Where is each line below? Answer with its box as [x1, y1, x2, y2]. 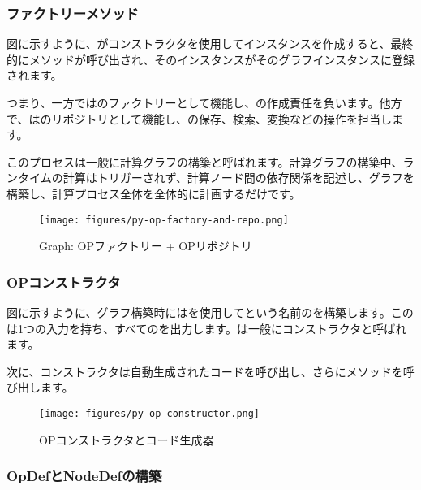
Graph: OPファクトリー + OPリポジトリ [39, 237, 252, 254]
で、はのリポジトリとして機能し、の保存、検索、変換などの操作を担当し [6, 110, 393, 127]
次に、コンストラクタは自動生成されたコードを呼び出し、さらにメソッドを [6, 362, 403, 379]
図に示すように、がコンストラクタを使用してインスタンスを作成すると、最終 [6, 35, 414, 52]
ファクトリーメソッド [6, 2, 139, 23]
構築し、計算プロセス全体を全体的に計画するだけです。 [6, 184, 301, 202]
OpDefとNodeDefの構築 [6, 466, 162, 486]
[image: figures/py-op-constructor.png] [39, 408, 260, 419]
